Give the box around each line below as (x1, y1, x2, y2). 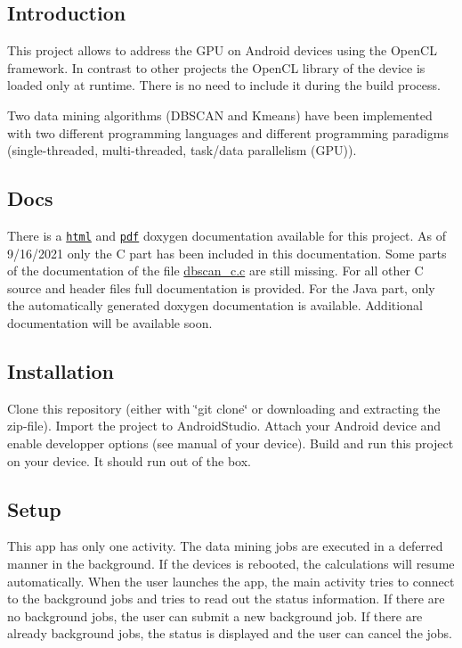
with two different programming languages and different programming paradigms (7, 123, 449, 142)
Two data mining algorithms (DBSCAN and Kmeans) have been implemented (7, 105, 433, 124)
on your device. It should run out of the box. (7, 451, 251, 470)
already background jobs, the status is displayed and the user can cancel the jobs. (7, 624, 452, 643)
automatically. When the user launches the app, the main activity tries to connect (7, 571, 455, 590)
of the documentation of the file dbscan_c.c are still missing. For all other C (7, 261, 424, 280)
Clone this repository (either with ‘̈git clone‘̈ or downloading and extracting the (7, 398, 441, 417)
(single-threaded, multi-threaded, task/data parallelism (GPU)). (7, 141, 357, 160)
